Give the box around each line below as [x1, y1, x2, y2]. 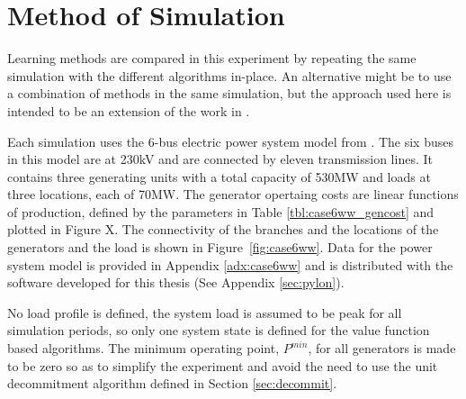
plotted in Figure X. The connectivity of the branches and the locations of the [7, 220, 439, 239]
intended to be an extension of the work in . [7, 101, 250, 120]
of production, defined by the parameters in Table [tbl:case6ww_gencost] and [7, 202, 435, 221]
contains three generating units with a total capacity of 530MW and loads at [7, 167, 431, 186]
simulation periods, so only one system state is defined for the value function [7, 321, 430, 340]
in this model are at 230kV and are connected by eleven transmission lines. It [7, 150, 433, 168]
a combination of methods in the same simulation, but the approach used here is [7, 84, 452, 103]
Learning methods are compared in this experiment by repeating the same [7, 49, 417, 68]
